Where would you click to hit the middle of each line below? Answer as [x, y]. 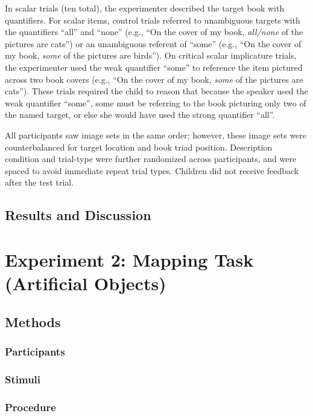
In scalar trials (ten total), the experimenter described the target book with [145, 8]
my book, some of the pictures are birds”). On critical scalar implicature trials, [151, 55]
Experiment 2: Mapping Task [129, 259]
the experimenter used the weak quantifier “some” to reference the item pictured [154, 67]
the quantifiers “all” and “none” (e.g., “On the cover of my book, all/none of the [154, 32]
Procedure [30, 407]
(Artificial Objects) [86, 283]
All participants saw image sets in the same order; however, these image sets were [156, 135]
